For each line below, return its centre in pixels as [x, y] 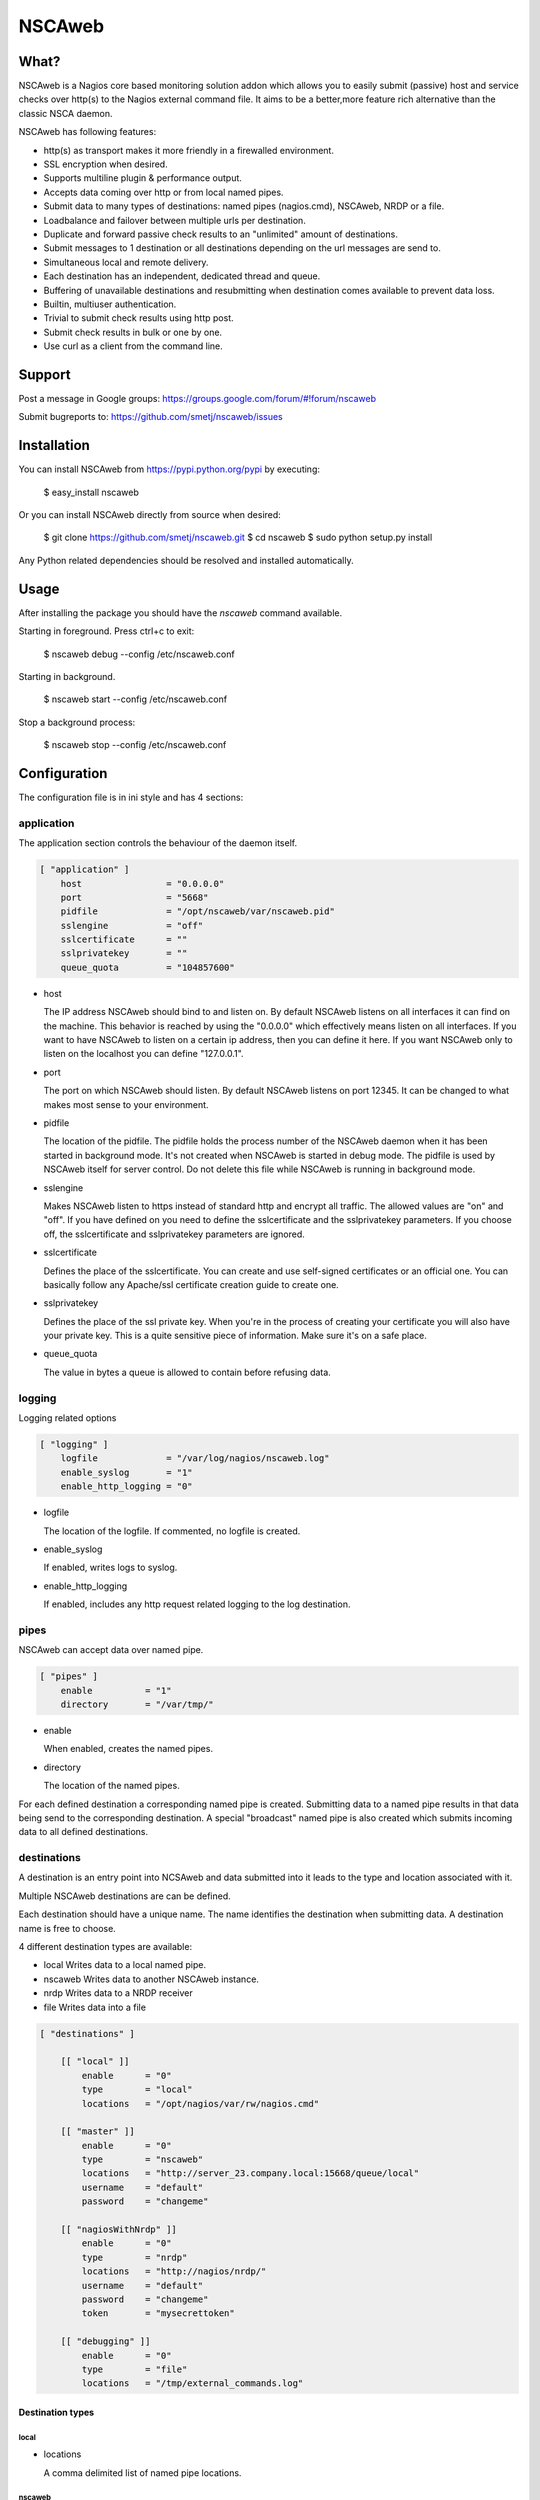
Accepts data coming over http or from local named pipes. [163, 192]
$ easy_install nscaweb [91, 492]
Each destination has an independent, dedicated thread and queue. [182, 276]
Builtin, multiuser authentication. [110, 304]
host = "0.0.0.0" [142, 883]
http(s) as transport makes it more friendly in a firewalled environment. [189, 150]
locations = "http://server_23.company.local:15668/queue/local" [250, 2173]
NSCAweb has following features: [87, 132]
